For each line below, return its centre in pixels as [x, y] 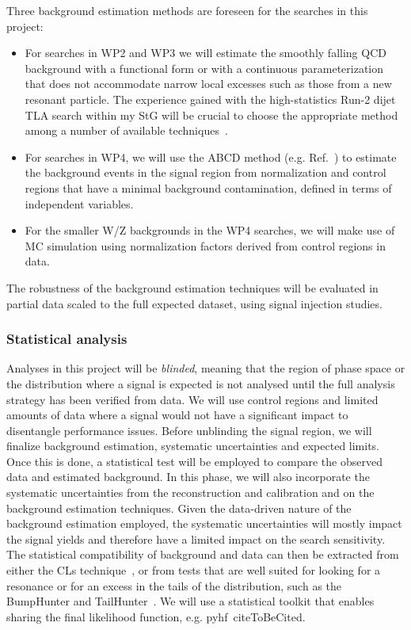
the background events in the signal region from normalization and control [205, 172]
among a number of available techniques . [126, 130]
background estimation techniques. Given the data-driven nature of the [179, 508]
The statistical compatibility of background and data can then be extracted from [203, 554]
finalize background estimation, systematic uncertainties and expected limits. [193, 446]
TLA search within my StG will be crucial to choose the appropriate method [211, 115]
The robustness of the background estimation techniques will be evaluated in [192, 287]
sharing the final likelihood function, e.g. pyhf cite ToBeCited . [156, 616]
